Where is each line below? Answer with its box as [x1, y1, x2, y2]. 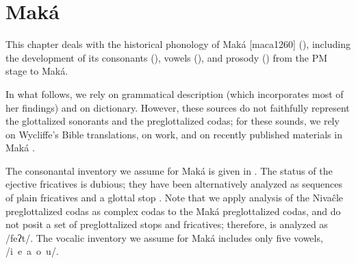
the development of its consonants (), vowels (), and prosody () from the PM [5, 50, 328, 64]
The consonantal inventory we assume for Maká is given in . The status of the [5, 163, 333, 177]
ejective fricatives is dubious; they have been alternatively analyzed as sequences [5, 177, 343, 191]
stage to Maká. [5, 64, 68, 78]
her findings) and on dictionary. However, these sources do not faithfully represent [5, 100, 350, 114]
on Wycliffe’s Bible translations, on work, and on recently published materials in [5, 127, 342, 141]
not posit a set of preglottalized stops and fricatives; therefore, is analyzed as [5, 217, 328, 231]
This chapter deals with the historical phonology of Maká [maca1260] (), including [5, 37, 351, 51]
